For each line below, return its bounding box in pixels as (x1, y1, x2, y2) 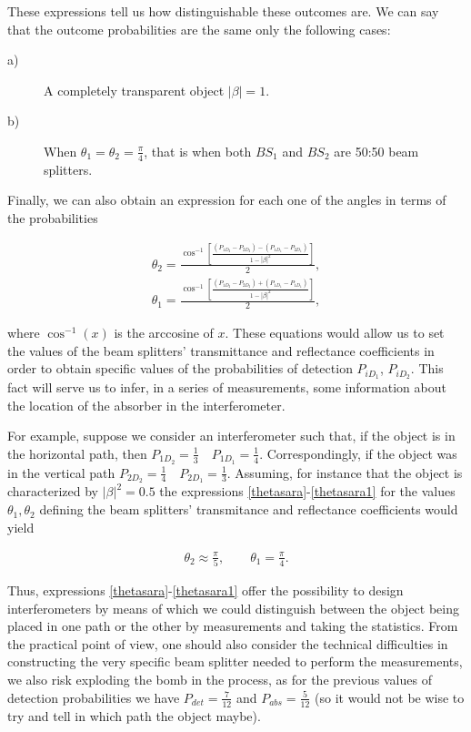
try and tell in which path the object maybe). (7, 706, 261, 725)
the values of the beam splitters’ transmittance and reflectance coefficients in (7, 341, 435, 360)
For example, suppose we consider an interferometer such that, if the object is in (7, 426, 456, 445)
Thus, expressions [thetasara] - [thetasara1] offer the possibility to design (7, 581, 404, 600)
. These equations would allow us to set (225, 322, 445, 341)
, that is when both (144, 141, 252, 160)
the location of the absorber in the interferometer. (7, 395, 286, 414)
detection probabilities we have (7, 687, 180, 707)
